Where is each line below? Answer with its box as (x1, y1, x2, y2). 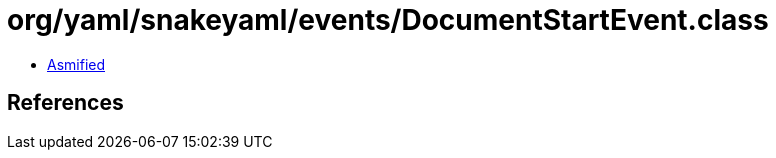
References (7, 90, 124, 116)
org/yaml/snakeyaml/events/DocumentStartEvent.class (7, 3, 769, 37)
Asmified (47, 55, 106, 73)
